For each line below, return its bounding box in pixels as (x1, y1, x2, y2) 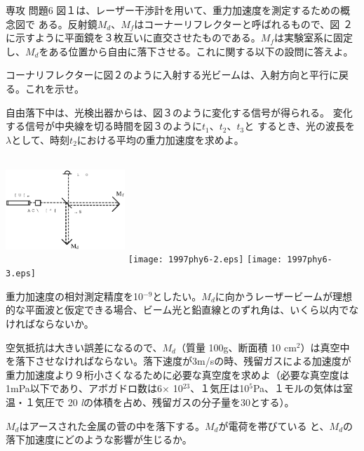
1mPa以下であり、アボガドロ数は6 (6, 381, 163, 396)
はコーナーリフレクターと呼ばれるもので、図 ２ (134, 16, 353, 31)
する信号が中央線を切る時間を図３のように (6, 119, 202, 133)
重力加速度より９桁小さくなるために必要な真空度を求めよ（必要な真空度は (6, 367, 349, 382)
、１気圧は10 (190, 381, 250, 396)
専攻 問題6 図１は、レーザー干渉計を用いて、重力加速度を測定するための (6, 3, 340, 17)
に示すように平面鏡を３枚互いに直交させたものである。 (6, 30, 261, 45)
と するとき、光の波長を (244, 119, 355, 133)
